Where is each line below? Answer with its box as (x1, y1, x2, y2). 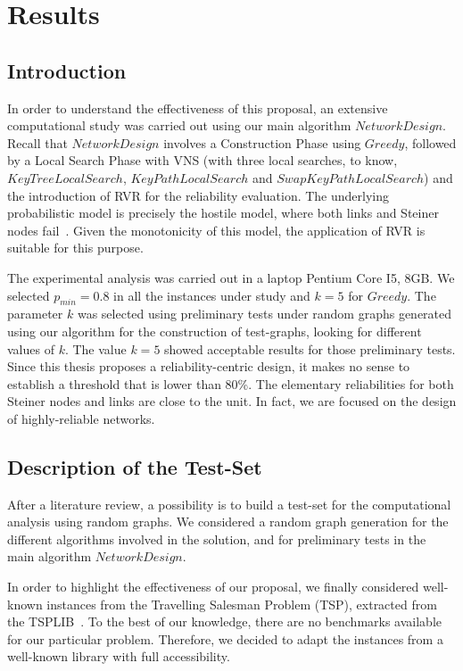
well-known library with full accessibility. (7, 647, 230, 666)
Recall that (7, 133, 68, 152)
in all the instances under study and (113, 286, 310, 304)
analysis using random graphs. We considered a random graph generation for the (7, 512, 449, 531)
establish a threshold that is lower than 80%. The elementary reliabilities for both (7, 374, 454, 393)
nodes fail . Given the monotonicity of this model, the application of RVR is (7, 220, 426, 239)
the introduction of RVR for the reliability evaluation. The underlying (7, 186, 390, 204)
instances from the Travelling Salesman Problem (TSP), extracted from (46, 594, 437, 613)
